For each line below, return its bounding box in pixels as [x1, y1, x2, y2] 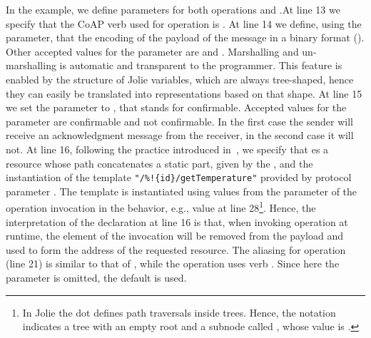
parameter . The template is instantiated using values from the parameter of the [6, 183, 357, 198]
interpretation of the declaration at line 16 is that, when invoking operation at [6, 214, 348, 229]
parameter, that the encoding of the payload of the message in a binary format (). [6, 30, 365, 45]
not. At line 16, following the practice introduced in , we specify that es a [6, 141, 329, 156]
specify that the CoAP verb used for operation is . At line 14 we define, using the [6, 16, 362, 31]
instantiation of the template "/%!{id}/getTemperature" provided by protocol [6, 170, 352, 185]
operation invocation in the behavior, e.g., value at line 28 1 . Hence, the [6, 198, 316, 215]
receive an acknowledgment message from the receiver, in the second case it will [6, 128, 354, 143]
